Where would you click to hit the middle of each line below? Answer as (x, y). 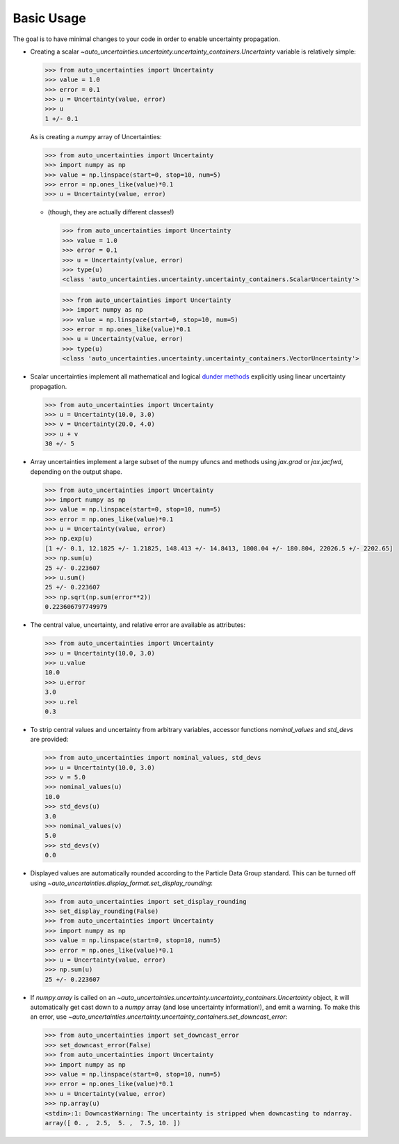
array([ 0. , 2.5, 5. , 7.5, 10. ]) (113, 1123)
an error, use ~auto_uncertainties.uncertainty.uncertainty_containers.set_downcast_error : (159, 1017)
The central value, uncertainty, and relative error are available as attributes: (138, 625)
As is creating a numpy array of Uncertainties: (96, 136)
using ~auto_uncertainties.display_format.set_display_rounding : (122, 883)
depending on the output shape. (76, 471)
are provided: (49, 739)
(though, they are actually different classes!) (111, 212)
